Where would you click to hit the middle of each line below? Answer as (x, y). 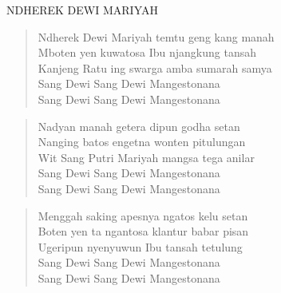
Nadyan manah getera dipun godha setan (139, 126)
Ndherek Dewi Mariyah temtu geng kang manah (156, 36)
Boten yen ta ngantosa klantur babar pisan (143, 231)
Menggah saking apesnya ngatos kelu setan (143, 215)
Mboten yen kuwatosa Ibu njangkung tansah (147, 52)
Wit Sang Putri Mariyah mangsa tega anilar (146, 157)
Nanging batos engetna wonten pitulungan (142, 142)
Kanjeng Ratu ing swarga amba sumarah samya (155, 67)
